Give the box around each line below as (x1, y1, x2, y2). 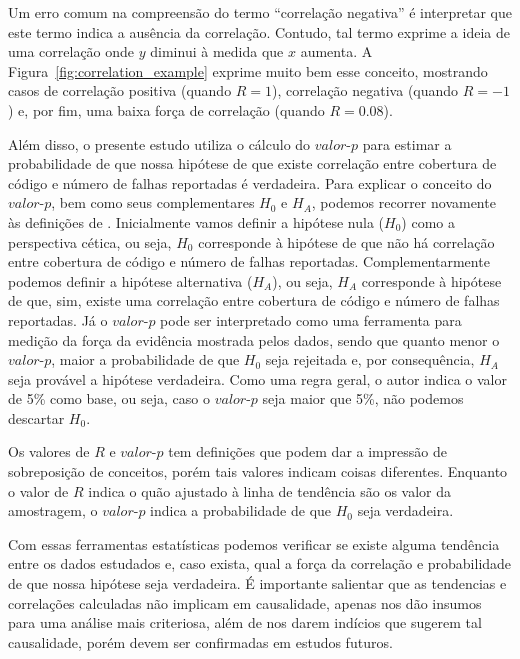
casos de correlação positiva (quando (8, 80, 232, 101)
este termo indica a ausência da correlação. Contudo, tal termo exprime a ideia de (8, 21, 510, 42)
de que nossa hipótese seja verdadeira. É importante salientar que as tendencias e (8, 573, 507, 594)
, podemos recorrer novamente (311, 192, 496, 213)
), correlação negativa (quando (272, 80, 459, 101)
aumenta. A (300, 41, 373, 62)
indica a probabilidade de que (150, 500, 332, 521)
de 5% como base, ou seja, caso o (8, 388, 211, 409)
